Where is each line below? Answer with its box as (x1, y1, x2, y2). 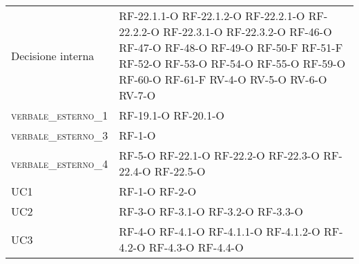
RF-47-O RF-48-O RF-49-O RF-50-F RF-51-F (119, 39, 343, 55)
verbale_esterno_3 (11, 127, 108, 143)
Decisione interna (11, 47, 95, 64)
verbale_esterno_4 (11, 155, 108, 171)
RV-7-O (119, 87, 156, 103)
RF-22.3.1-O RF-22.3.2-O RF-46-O (163, 23, 332, 39)
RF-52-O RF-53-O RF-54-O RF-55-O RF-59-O (119, 55, 346, 71)
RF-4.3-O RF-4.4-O (148, 239, 244, 255)
